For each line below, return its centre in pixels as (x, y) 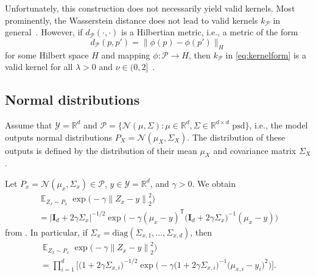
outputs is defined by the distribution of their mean (101, 150)
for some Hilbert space (47, 54)
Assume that (29, 124)
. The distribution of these (236, 137)
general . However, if (44, 32)
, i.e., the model (279, 124)
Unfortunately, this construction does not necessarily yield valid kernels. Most (150, 8)
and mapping (126, 54)
